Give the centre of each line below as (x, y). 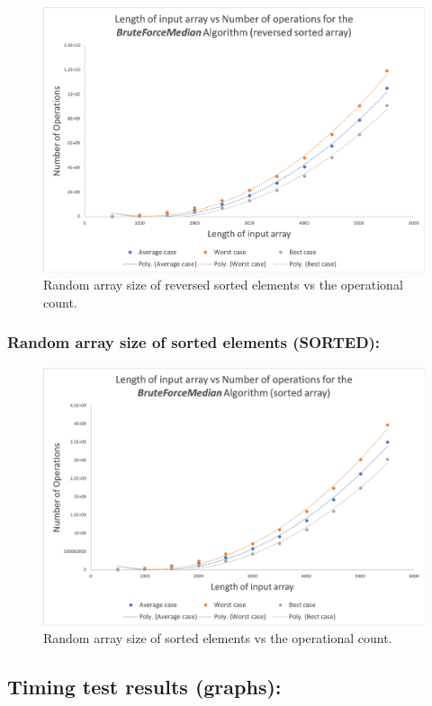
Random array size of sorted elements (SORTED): (194, 342)
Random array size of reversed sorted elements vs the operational (223, 285)
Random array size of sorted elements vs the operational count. (218, 637)
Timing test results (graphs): (144, 686)
